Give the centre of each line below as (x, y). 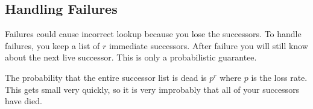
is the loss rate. (279, 77)
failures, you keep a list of (52, 45)
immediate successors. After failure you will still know (208, 45)
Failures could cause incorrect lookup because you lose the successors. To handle (153, 34)
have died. (24, 101)
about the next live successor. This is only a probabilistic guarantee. (131, 57)
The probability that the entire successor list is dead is (106, 77)
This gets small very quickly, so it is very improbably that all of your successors (152, 89)
